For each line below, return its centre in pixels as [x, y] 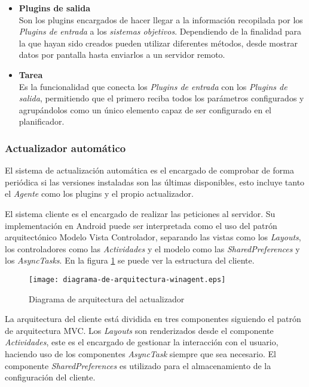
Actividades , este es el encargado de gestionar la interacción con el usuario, [142, 342]
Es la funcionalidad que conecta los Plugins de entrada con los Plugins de [153, 86]
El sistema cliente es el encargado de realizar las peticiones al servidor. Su [140, 213]
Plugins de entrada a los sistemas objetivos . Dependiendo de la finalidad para [160, 31]
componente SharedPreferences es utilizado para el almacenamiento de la [138, 365]
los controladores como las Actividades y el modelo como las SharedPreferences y [152, 248]
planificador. [42, 121]
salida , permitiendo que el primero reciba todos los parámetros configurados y [161, 98]
